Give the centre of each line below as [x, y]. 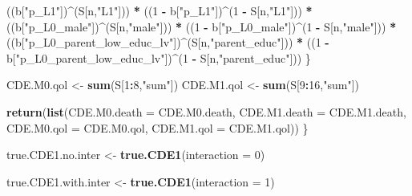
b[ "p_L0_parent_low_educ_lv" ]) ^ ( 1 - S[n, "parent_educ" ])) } [159, 57]
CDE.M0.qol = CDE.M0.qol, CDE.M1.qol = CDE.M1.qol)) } [158, 127]
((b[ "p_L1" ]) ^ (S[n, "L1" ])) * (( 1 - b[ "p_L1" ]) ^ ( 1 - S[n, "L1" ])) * [160, 10]
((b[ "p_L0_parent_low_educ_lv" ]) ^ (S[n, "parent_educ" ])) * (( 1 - [168, 42]
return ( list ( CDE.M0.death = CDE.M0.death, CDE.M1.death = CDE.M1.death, [206, 111]
